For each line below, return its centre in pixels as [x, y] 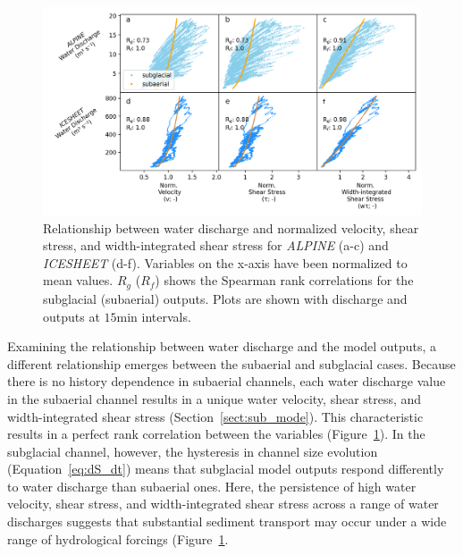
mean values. [78, 280]
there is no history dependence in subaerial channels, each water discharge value [227, 381]
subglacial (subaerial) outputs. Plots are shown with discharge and [225, 298]
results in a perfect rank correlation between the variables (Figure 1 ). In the [216, 434]
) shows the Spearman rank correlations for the [284, 280]
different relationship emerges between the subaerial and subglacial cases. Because [231, 363]
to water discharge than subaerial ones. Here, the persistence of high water [212, 486]
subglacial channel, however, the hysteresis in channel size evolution [193, 451]
